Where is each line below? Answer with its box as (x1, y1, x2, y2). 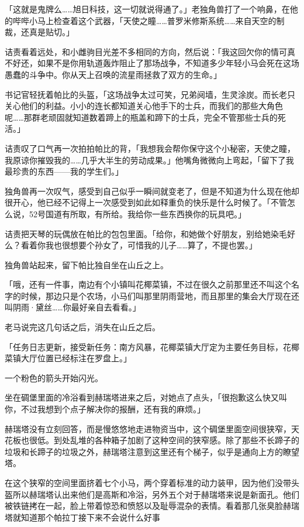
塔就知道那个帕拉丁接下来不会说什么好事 (5, 511, 160, 523)
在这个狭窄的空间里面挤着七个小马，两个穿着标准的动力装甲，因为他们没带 (5, 477, 291, 488)
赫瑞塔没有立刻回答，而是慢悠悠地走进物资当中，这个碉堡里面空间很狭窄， (5, 422, 291, 434)
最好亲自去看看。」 (71, 301, 141, 313)
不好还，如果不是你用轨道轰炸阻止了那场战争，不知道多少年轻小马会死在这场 (5, 57, 299, 69)
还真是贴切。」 (20, 26, 74, 38)
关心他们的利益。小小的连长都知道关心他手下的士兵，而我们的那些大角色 (5, 100, 283, 112)
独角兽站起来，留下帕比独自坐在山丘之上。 (5, 258, 168, 271)
